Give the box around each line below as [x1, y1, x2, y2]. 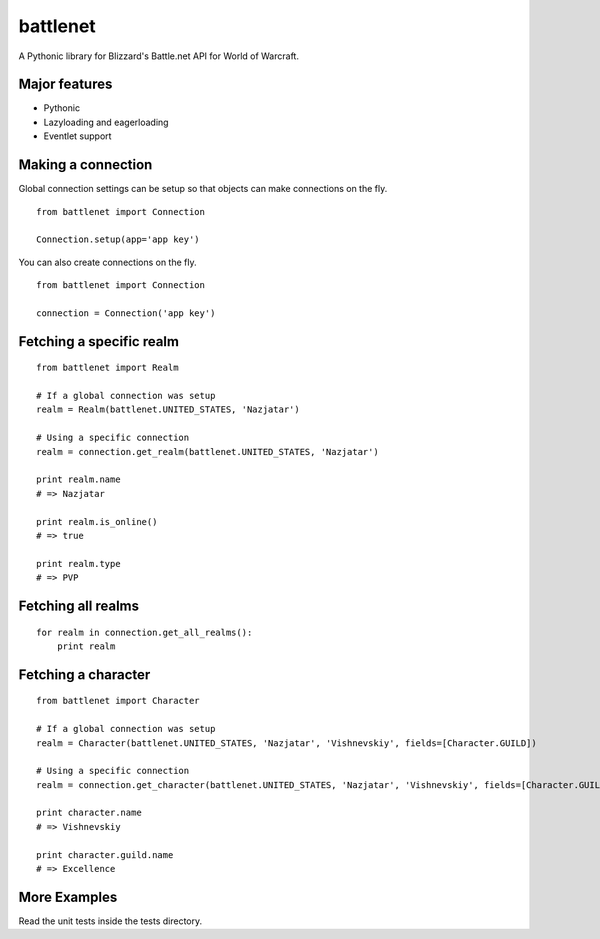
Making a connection [18, 156, 153, 174]
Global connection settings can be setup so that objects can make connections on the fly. [18, 183, 388, 195]
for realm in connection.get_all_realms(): [36, 626, 253, 638]
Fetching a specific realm [18, 333, 180, 350]
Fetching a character [18, 666, 151, 683]
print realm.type [36, 558, 121, 569]
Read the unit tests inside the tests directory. [18, 915, 203, 927]
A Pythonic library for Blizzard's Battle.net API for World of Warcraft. [18, 50, 300, 62]
